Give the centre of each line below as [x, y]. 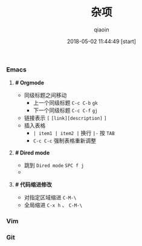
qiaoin [102, 29]
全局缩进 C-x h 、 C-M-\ [53, 205]
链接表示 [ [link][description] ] [65, 118]
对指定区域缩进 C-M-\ [50, 198]
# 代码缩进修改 [34, 185]
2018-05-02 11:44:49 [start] [102, 41]
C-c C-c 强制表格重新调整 [65, 141]
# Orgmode [29, 83]
